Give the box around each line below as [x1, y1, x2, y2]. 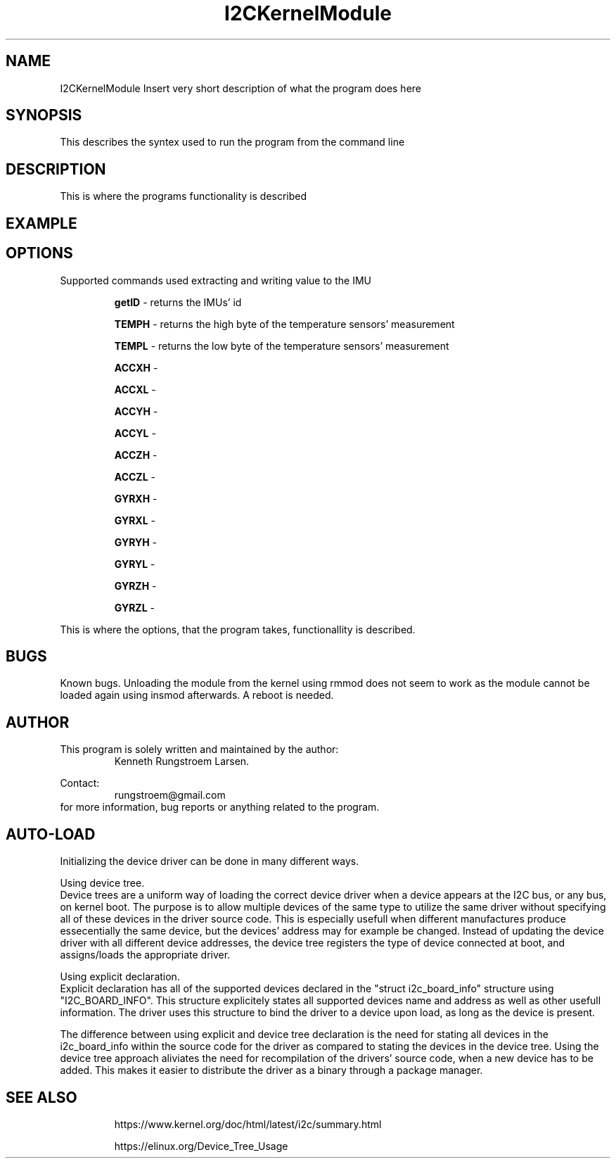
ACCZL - [114, 470, 155, 483]
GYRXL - [114, 514, 155, 526]
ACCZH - [114, 448, 158, 461]
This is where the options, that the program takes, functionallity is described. [60, 623, 416, 635]
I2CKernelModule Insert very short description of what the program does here [60, 82, 422, 94]
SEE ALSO [6, 1088, 77, 1106]
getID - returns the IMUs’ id [114, 296, 242, 308]
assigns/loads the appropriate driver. [60, 949, 231, 961]
